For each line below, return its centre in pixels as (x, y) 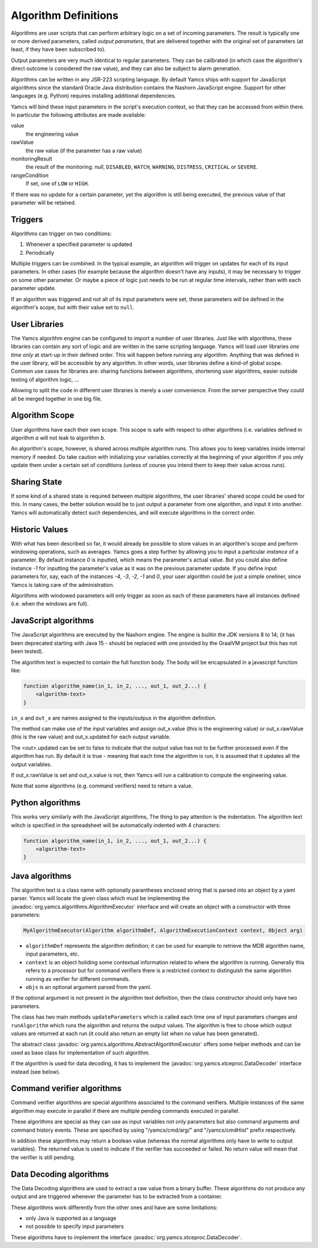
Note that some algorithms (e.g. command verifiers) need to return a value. (102, 786)
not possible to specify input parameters (75, 1226)
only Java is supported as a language (71, 1218)
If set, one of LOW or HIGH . (57, 183)
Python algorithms (46, 803)
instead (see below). (36, 1072)
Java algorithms (41, 876)
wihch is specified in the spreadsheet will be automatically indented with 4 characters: (116, 825)
